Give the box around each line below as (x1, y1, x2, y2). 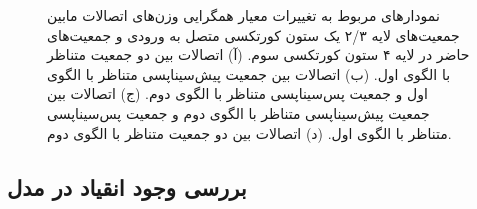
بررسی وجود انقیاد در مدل (7, 171, 247, 202)
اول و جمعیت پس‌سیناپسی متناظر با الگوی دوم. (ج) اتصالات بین (47, 83, 428, 104)
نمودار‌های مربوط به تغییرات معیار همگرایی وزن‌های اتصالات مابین (47, 5, 440, 25)
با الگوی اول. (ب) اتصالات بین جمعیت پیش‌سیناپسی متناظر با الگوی (47, 63, 451, 84)
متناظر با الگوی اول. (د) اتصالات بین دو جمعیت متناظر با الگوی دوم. (47, 122, 452, 143)
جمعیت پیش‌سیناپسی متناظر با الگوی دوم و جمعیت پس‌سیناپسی (47, 102, 430, 123)
